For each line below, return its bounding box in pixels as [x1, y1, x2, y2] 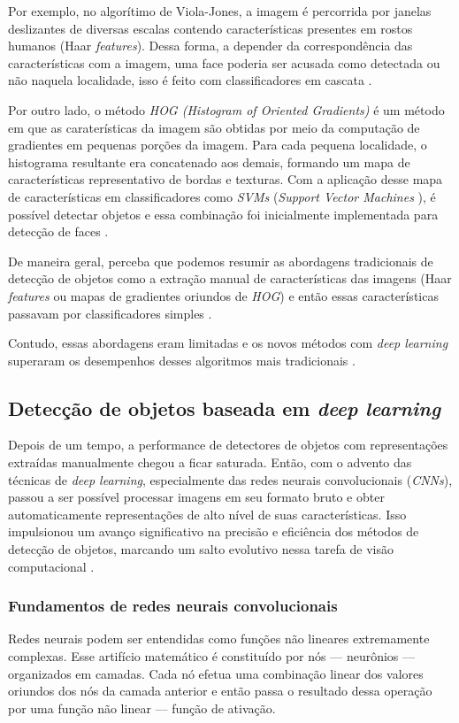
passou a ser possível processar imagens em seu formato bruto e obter [8, 488, 385, 506]
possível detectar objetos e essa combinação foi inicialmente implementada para [8, 204, 439, 223]
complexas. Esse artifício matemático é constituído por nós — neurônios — [8, 647, 416, 665]
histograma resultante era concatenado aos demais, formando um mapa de [8, 152, 410, 171]
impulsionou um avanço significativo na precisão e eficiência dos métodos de [8, 522, 419, 541]
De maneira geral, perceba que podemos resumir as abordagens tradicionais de [8, 251, 433, 270]
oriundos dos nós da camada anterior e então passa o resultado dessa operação [8, 681, 432, 700]
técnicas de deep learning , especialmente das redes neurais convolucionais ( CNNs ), [8, 470, 453, 488]
